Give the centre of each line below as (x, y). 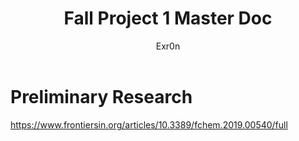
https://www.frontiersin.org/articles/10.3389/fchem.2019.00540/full (149, 124)
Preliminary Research (101, 96)
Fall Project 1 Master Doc (168, 18)
